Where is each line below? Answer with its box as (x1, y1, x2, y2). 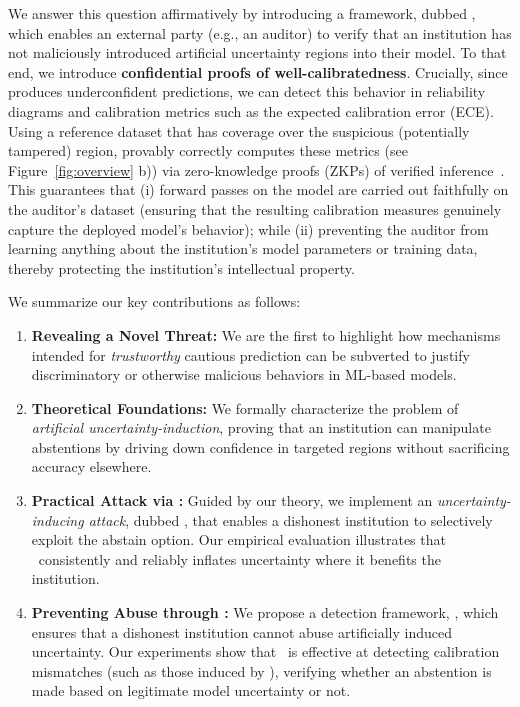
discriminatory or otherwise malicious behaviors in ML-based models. (31, 364, 457, 385)
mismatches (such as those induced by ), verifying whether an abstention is (31, 660, 492, 681)
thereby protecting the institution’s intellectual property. (8, 257, 355, 278)
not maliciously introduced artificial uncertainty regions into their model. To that (8, 42, 507, 63)
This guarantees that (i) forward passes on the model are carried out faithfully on (8, 179, 509, 200)
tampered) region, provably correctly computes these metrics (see (8, 140, 408, 161)
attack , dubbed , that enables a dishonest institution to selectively (88, 509, 493, 530)
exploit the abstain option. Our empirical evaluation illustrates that (31, 529, 446, 550)
